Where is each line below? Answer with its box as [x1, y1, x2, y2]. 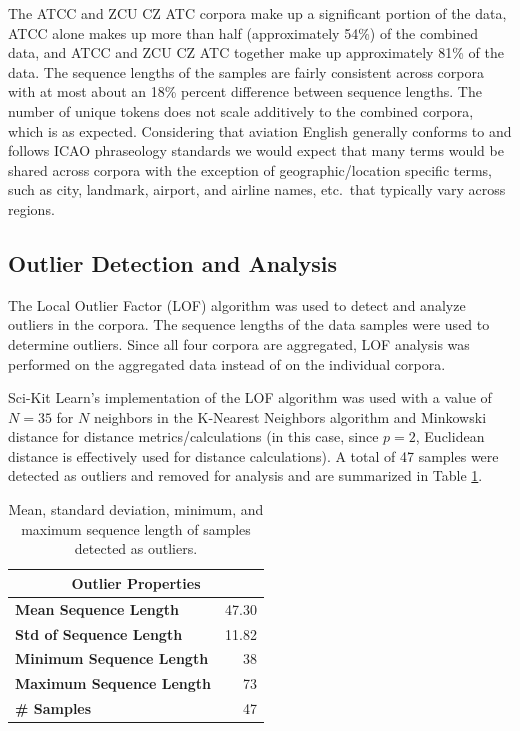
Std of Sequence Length [15, 623, 183, 644]
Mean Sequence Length [15, 598, 180, 619]
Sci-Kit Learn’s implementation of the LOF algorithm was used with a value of [8, 387, 492, 408]
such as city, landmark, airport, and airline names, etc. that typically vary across [8, 179, 506, 200]
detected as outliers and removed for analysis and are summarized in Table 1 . [8, 465, 483, 486]
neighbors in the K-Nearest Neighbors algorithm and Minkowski [93, 406, 487, 427]
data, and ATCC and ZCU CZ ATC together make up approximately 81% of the [8, 42, 504, 63]
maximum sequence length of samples [21, 518, 251, 539]
